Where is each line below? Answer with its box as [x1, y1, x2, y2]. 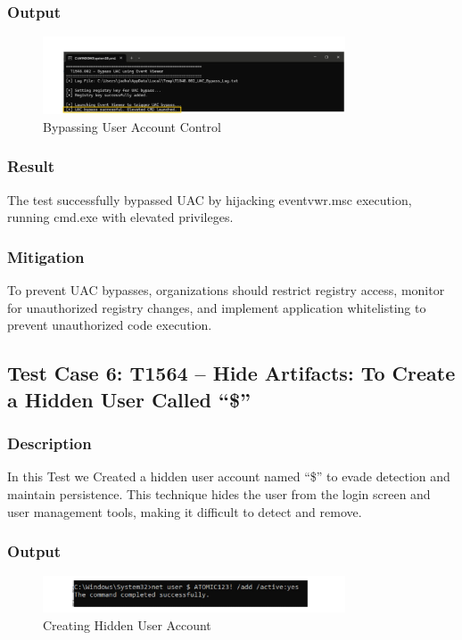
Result [7, 155, 55, 177]
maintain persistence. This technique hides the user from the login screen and [7, 484, 431, 503]
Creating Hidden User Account [43, 615, 211, 634]
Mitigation [7, 245, 85, 267]
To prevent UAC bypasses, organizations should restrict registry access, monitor [7, 281, 445, 299]
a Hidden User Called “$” [7, 385, 252, 413]
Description [7, 432, 92, 455]
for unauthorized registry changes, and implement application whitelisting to [7, 298, 426, 316]
